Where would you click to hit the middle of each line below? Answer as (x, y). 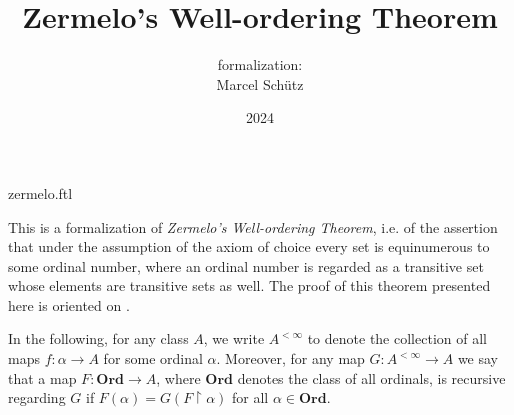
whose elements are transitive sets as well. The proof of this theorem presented (249, 285)
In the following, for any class (98, 338)
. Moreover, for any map (290, 358)
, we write (234, 338)
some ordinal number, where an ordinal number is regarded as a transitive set (246, 265)
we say (478, 358)
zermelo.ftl (40, 192)
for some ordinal (153, 358)
